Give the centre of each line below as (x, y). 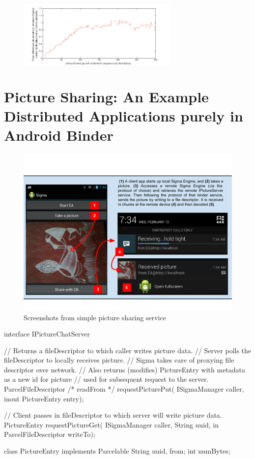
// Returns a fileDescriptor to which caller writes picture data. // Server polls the (128, 350)
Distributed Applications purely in (124, 115)
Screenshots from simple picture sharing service (95, 317)
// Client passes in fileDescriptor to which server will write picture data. (113, 415)
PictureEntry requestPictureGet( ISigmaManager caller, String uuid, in (112, 424)
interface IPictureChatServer (47, 334)
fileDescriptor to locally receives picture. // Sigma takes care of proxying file (119, 360)
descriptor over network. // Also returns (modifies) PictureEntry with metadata (125, 369)
